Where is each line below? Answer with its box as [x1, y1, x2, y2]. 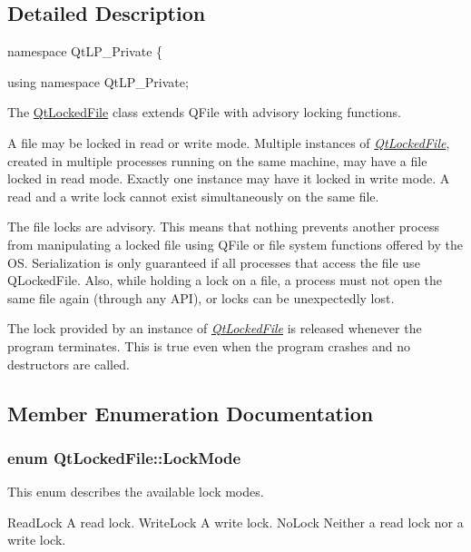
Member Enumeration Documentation [7, 399, 374, 427]
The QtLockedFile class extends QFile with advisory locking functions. [7, 103, 401, 122]
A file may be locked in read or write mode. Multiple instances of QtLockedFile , [7, 133, 450, 152]
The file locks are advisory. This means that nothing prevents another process [7, 217, 439, 236]
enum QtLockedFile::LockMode [7, 446, 241, 468]
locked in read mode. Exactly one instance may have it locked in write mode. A [7, 169, 450, 188]
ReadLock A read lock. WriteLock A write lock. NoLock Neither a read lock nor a [7, 512, 464, 531]
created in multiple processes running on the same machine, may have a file [7, 151, 427, 170]
